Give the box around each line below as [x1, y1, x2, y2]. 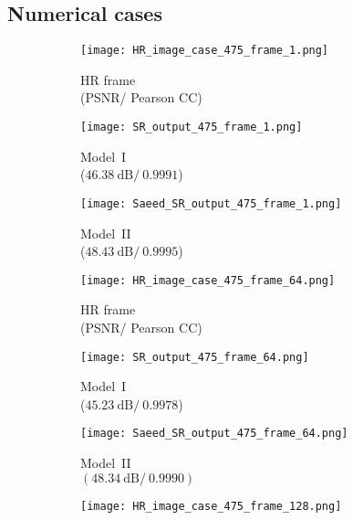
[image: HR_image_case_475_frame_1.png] [80, 44, 329, 58]
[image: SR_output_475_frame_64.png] [80, 350, 309, 364]
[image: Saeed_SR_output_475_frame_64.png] [80, 427, 348, 440]
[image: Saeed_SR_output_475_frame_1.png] [80, 196, 342, 210]
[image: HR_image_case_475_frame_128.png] [80, 499, 342, 513]
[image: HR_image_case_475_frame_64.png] [80, 273, 336, 287]
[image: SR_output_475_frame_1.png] [80, 121, 303, 134]
